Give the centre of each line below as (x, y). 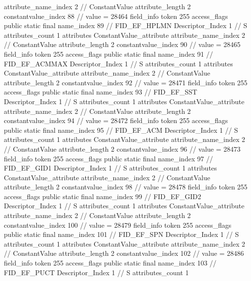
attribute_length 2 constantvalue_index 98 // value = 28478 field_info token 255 (126, 187)
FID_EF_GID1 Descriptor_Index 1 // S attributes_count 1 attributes (110, 168)
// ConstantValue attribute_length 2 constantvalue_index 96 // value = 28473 (122, 148)
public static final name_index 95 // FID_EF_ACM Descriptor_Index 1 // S (121, 130)
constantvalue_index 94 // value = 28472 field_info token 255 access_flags (116, 120)
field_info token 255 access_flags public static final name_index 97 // (109, 158)
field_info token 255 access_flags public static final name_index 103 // (110, 263)
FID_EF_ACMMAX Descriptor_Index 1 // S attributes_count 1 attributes (118, 63)
